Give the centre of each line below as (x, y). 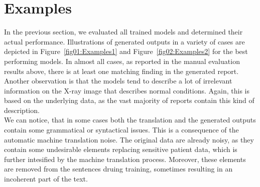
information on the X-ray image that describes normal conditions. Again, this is (127, 90)
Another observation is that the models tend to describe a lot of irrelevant (118, 81)
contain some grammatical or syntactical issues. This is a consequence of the (121, 130)
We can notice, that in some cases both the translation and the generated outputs (130, 120)
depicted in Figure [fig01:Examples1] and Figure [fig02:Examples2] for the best (126, 51)
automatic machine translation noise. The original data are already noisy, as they (129, 139)
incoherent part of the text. (46, 179)
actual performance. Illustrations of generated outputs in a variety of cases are (124, 41)
